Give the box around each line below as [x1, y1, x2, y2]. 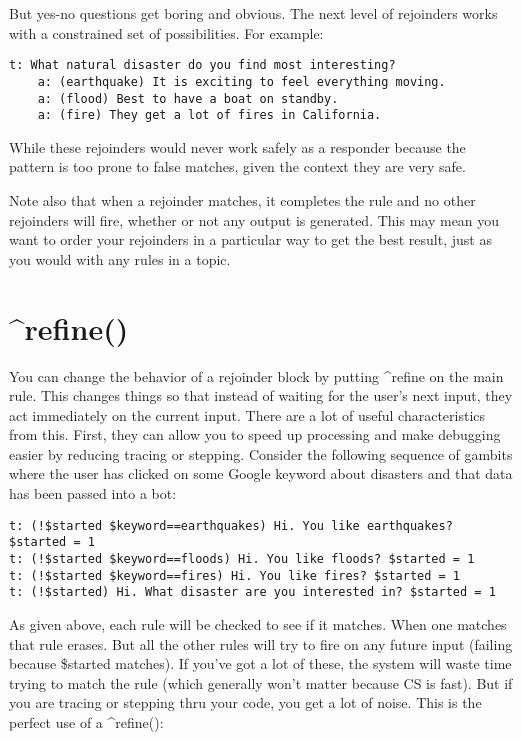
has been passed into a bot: [9, 483, 177, 504]
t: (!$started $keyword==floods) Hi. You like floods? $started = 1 [9, 551, 475, 566]
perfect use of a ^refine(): [9, 711, 164, 732]
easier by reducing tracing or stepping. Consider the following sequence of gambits [9, 443, 513, 464]
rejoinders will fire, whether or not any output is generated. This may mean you [9, 209, 500, 230]
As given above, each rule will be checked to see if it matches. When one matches [9, 613, 507, 634]
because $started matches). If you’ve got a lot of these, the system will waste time [9, 653, 512, 674]
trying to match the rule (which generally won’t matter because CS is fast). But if [9, 672, 513, 693]
